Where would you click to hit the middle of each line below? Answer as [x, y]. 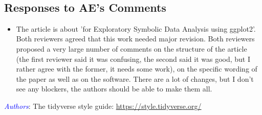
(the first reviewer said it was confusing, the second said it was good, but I [133, 59]
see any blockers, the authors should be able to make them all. [114, 89]
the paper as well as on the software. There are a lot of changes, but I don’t [135, 78]
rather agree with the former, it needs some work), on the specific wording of [137, 69]
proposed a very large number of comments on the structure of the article [132, 48]
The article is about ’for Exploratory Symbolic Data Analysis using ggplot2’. [136, 28]
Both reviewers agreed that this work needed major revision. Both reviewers [135, 39]
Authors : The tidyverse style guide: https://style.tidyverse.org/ [103, 106]
